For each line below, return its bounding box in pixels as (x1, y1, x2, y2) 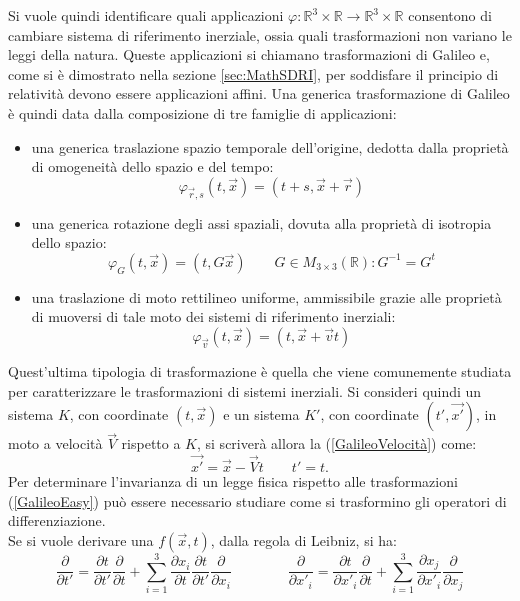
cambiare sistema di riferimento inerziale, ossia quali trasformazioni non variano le (8, 24, 512, 45)
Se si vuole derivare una (8, 529, 154, 550)
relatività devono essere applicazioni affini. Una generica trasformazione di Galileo (8, 83, 510, 104)
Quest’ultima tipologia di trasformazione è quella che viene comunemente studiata (8, 360, 512, 381)
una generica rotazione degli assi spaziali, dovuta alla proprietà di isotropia (31, 212, 492, 233)
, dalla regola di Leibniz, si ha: (210, 529, 397, 550)
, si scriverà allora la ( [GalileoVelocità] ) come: (197, 433, 477, 454)
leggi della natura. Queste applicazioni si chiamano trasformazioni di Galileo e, (8, 44, 490, 65)
